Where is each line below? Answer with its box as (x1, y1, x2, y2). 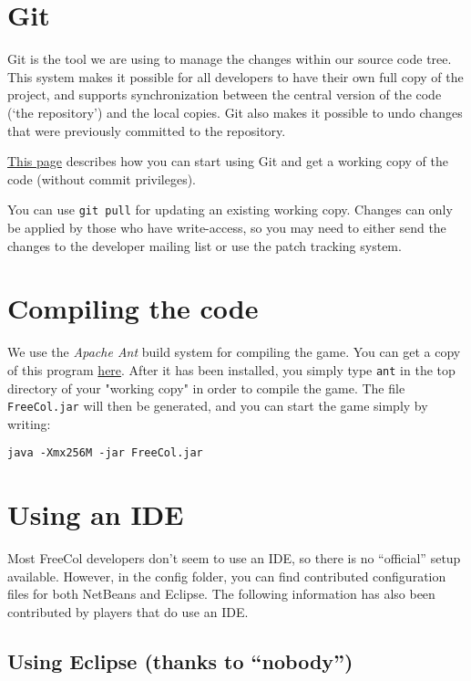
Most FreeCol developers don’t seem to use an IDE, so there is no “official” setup (7, 549, 461, 568)
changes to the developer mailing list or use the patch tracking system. (7, 236, 402, 255)
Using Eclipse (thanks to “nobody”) (7, 646, 353, 675)
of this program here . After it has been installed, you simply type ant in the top (7, 360, 456, 379)
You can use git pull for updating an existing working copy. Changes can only (7, 200, 453, 219)
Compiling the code (7, 289, 259, 327)
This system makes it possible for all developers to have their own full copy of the (7, 67, 464, 86)
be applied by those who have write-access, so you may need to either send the (7, 217, 446, 236)
